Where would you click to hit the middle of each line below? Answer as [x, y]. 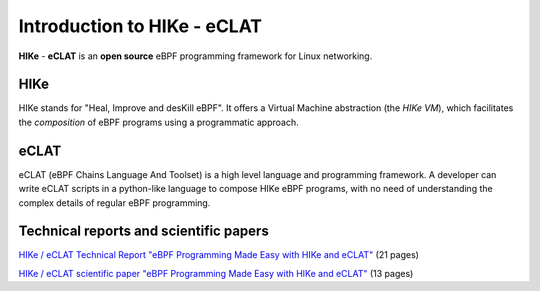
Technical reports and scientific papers [143, 231]
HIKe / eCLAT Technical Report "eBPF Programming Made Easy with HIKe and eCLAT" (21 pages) [219, 255]
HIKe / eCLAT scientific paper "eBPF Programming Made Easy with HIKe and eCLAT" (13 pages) [216, 273]
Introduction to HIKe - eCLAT [140, 26]
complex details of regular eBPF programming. [114, 202]
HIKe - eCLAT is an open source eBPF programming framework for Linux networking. [195, 56]
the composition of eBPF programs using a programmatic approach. [158, 122]
